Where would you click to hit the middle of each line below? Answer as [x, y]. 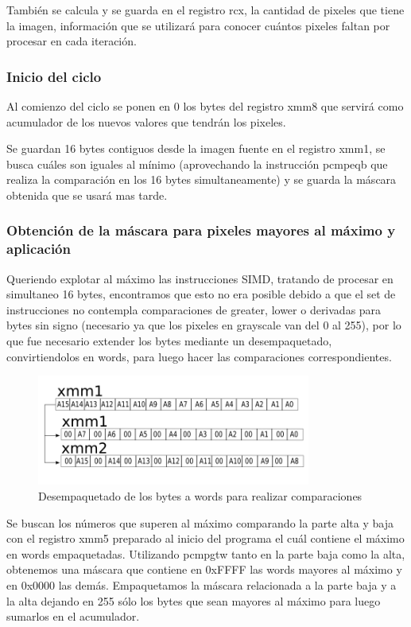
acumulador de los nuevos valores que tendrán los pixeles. [146, 121]
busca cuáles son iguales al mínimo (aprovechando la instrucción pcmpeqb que [197, 164]
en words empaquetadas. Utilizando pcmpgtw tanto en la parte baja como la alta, [206, 553]
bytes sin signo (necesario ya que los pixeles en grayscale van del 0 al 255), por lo [204, 325]
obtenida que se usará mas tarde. [87, 195]
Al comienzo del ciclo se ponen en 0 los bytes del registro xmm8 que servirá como [205, 106]
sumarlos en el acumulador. [73, 616]
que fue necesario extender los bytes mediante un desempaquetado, [169, 341]
